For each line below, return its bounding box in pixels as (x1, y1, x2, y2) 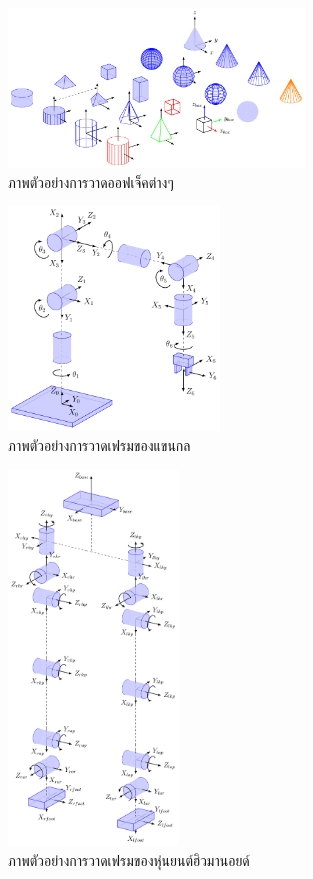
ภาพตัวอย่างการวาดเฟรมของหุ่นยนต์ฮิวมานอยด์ (8, 849, 250, 870)
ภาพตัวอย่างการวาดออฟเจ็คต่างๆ (8, 171, 174, 192)
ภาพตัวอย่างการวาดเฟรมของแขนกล (8, 434, 191, 455)
